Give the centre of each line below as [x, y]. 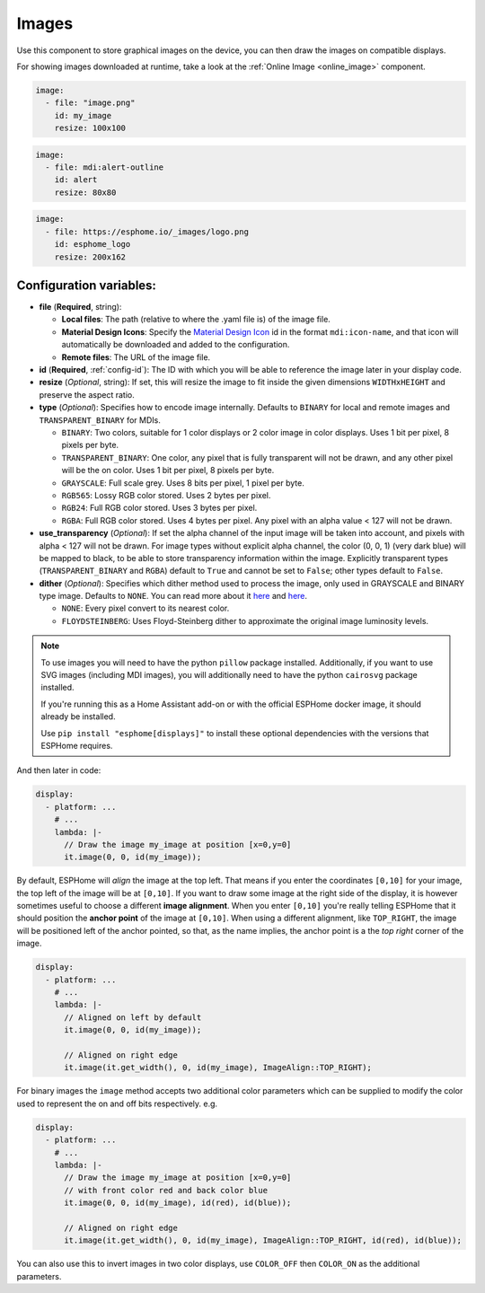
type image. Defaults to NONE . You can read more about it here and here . [173, 596]
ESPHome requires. [77, 745]
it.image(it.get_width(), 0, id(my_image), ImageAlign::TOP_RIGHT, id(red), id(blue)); [263, 1240]
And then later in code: [59, 770]
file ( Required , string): [80, 307]
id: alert [76, 180]
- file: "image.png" [90, 103]
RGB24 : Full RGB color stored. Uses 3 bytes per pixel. [159, 508]
